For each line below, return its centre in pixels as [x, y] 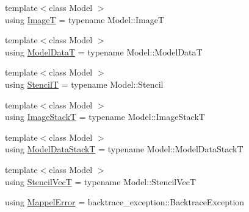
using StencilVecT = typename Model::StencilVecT [101, 181]
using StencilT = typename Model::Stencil [84, 84]
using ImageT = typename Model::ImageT [85, 19]
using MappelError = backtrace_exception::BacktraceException [125, 202]
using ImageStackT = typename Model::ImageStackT [105, 117]
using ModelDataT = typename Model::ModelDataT [104, 51]
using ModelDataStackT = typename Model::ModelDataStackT [124, 149]
